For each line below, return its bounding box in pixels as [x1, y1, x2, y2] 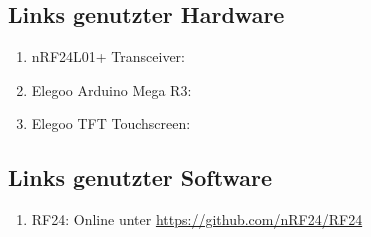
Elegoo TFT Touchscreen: [31, 113, 191, 134]
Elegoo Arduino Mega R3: [31, 79, 192, 100]
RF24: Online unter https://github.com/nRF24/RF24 [31, 209, 363, 230]
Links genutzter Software [8, 162, 272, 193]
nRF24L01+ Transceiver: [31, 46, 185, 67]
